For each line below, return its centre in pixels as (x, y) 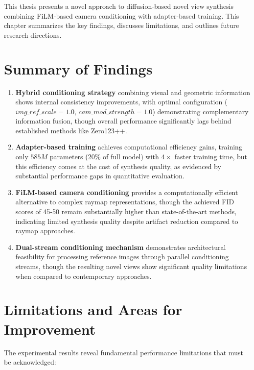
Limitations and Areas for (93, 309)
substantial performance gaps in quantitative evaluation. (100, 176)
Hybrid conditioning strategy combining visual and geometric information (133, 92)
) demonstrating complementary (200, 111)
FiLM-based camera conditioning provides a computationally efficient (127, 192)
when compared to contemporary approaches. (83, 276)
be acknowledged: (30, 362)
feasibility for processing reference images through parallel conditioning (122, 257)
